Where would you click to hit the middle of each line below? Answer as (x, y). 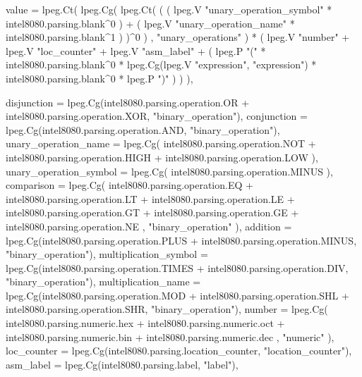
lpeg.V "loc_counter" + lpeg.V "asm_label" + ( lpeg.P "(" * (136, 50)
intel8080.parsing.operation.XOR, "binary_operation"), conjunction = (157, 116)
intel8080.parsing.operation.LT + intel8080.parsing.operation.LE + (150, 198)
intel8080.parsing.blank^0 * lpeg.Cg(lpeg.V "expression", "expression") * (161, 64)
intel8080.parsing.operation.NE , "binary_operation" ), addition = (149, 226)
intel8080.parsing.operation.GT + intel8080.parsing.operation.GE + (152, 212)
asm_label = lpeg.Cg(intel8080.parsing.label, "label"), (122, 364)
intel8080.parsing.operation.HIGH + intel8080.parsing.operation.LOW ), (162, 157)
